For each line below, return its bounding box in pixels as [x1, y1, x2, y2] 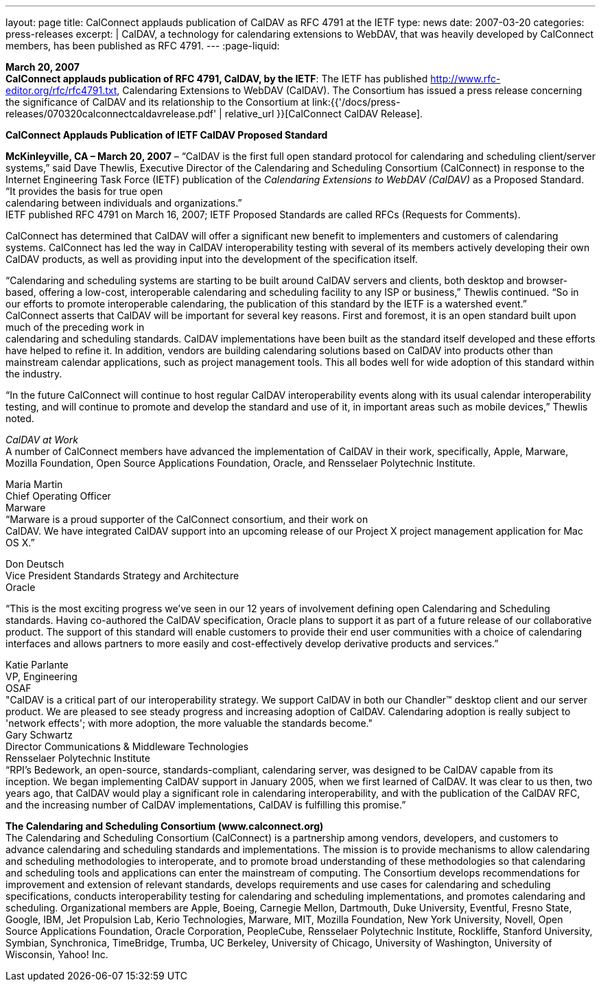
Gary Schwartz [5, 729, 73, 741]
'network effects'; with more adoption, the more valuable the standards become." [5, 717, 373, 729]
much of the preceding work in [5, 321, 145, 333]
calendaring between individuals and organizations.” [5, 197, 242, 209]
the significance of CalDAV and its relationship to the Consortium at [5, 96, 310, 108]
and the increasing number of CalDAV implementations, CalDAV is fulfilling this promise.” [5, 799, 406, 811]
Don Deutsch [5, 558, 64, 570]
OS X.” [5, 537, 35, 548]
